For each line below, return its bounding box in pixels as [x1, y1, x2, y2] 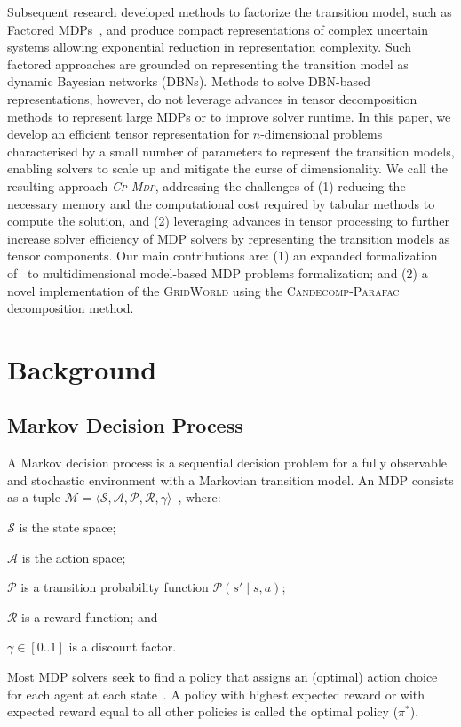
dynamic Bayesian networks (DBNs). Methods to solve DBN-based [7, 72, 370, 91]
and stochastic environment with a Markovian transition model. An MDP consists [7, 470, 454, 489]
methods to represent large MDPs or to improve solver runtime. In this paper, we [7, 107, 451, 125]
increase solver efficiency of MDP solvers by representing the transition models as [7, 228, 450, 247]
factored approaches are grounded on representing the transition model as [7, 54, 409, 73]
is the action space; [21, 547, 126, 566]
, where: [178, 488, 221, 507]
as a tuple [7, 488, 60, 507]
